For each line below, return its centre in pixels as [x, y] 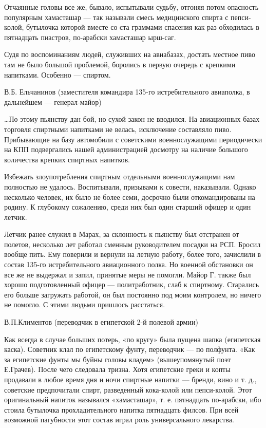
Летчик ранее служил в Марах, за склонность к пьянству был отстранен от [122, 234]
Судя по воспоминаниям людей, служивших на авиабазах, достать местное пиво [130, 54]
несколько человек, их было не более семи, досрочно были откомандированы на [130, 197]
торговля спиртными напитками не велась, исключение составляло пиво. [118, 129]
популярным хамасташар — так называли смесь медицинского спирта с [116, 17]
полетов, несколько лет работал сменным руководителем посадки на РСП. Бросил [132, 244]
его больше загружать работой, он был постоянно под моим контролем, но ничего [133, 294]
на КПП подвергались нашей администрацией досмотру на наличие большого [126, 149]
